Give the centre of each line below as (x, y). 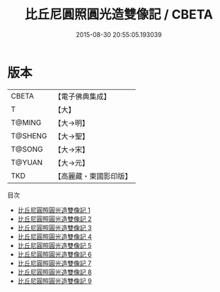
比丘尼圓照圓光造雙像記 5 (54, 245)
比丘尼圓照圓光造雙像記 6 (54, 254)
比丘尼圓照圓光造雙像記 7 (54, 263)
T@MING (26, 123)
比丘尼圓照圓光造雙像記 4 (54, 236)
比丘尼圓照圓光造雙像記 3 (54, 228)
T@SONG (27, 149)
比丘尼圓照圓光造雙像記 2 (54, 219)
